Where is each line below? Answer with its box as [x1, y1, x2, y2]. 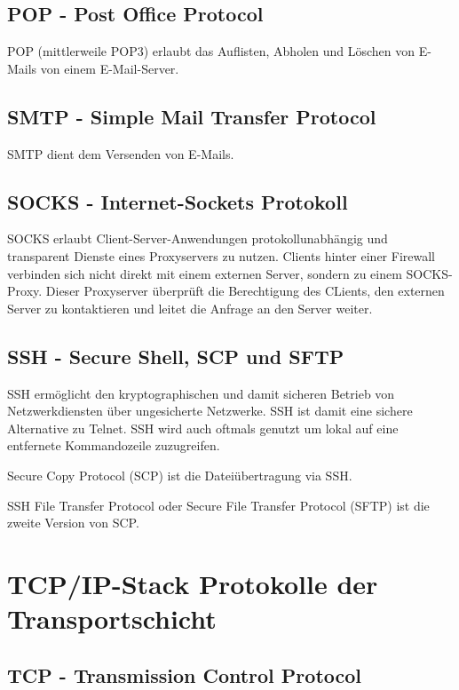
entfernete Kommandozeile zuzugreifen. [7, 436, 220, 455]
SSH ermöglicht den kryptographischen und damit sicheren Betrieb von [7, 384, 395, 402]
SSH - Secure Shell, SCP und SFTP [7, 342, 344, 369]
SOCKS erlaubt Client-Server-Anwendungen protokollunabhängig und [7, 229, 388, 248]
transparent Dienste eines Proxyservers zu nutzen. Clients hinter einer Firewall [7, 246, 436, 265]
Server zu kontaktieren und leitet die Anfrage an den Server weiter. [7, 298, 373, 317]
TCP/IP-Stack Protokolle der [7, 565, 378, 601]
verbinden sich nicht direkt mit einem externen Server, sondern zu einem [7, 264, 402, 282]
